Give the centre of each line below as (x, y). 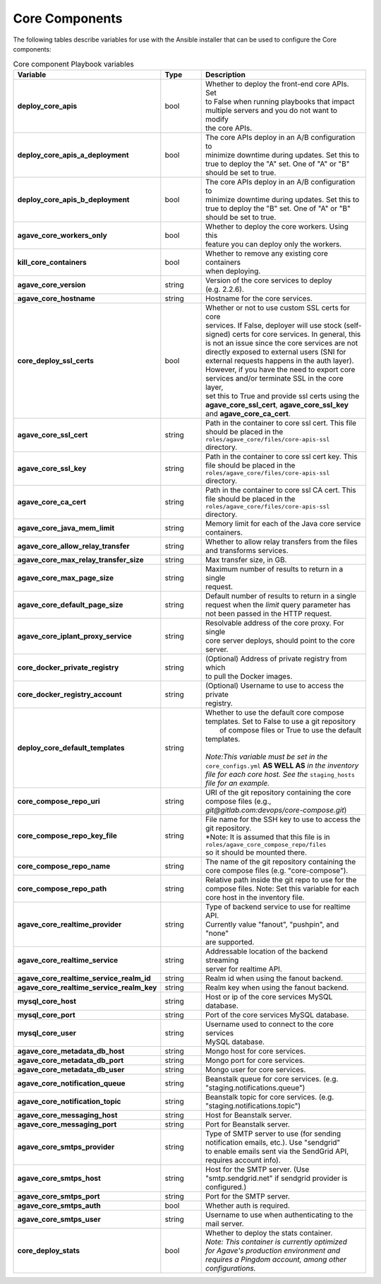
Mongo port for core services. (255, 1060)
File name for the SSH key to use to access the (283, 819)
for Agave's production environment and (273, 1250)
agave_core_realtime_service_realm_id (84, 978)
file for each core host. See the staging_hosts (280, 774)
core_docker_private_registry (68, 667)
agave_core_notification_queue (71, 1083)
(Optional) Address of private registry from (276, 658)
